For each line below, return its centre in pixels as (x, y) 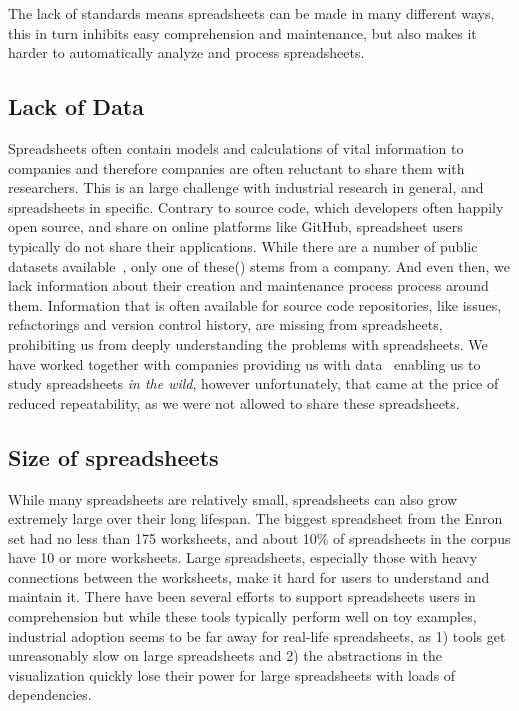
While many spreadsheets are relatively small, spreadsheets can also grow (233, 498)
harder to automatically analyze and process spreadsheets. (186, 52)
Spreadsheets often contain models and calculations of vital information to (236, 147)
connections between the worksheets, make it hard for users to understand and (249, 576)
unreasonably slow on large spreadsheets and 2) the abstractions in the (225, 655)
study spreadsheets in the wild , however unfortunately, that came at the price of (253, 383)
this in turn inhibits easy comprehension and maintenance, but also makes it (242, 32)
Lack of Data (76, 106)
